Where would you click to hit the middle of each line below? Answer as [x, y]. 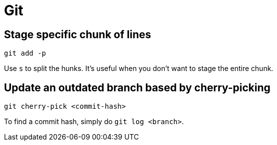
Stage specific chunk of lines [78, 34]
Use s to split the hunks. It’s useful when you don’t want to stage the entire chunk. [139, 69]
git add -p [25, 53]
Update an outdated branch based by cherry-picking [137, 87]
